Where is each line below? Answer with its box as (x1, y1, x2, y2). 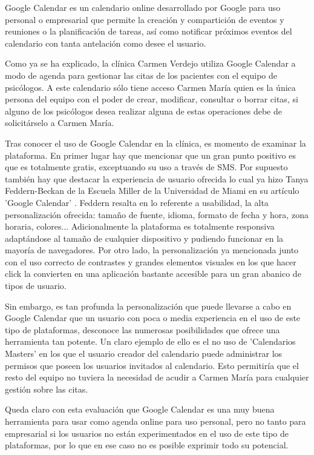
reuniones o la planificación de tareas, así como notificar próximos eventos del (5, 25, 292, 38)
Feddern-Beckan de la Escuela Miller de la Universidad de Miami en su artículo (5, 184, 299, 197)
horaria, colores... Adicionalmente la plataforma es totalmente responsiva (5, 220, 275, 233)
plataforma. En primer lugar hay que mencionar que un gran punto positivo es (5, 148, 296, 161)
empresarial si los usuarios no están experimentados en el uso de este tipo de (5, 427, 289, 439)
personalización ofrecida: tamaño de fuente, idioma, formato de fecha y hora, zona (5, 208, 309, 221)
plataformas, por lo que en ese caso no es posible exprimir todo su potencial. (5, 439, 289, 451)
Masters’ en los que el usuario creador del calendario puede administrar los (5, 347, 283, 360)
